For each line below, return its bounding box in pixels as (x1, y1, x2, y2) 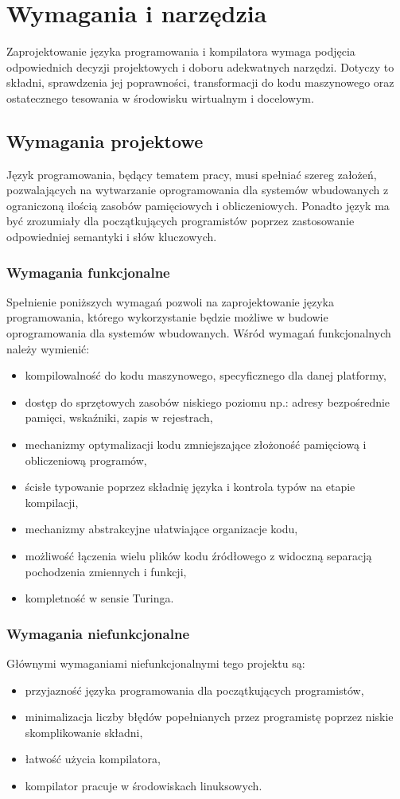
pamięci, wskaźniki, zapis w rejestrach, (25, 409, 213, 426)
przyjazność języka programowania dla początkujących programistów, (25, 681, 364, 698)
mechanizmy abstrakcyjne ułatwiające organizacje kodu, (25, 520, 298, 537)
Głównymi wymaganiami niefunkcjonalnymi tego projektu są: (6, 655, 305, 672)
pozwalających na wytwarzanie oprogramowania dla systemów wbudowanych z (6, 181, 389, 198)
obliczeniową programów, (25, 451, 147, 468)
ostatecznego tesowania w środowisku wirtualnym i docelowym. (6, 89, 314, 106)
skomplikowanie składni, (25, 723, 143, 740)
